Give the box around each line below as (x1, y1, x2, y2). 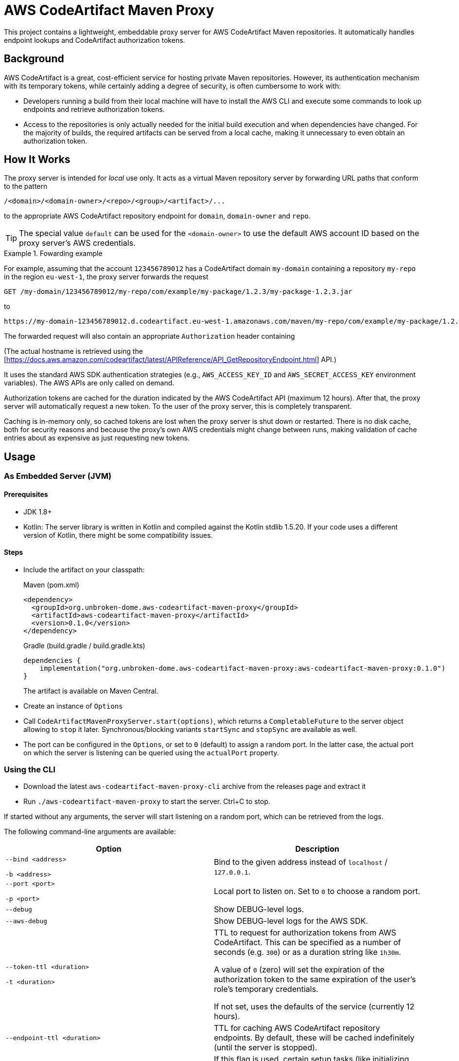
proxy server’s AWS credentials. (19, 238, 136, 248)
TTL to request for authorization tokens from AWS (214, 928, 396, 938)
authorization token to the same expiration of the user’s (214, 974, 416, 985)
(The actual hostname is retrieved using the (4, 347, 143, 356)
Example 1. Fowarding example (4, 249, 103, 258)
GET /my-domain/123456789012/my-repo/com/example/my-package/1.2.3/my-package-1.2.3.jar (4, 288, 353, 296)
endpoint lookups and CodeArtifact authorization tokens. (4, 36, 185, 44)
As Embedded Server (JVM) (4, 471, 112, 481)
